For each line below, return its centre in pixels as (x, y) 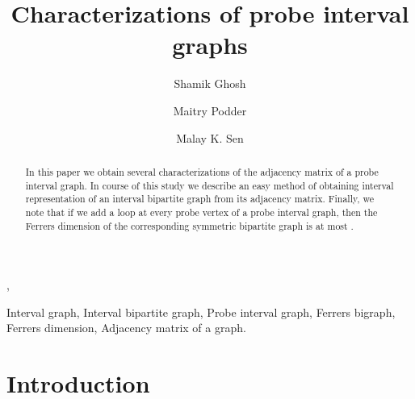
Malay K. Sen (210, 137)
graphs (210, 45)
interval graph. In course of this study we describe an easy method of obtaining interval (210, 185)
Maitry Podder (210, 110)
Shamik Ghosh (210, 83)
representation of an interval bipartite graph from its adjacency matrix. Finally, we (200, 199)
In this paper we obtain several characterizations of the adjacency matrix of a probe (202, 171)
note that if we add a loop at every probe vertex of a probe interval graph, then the (201, 212)
